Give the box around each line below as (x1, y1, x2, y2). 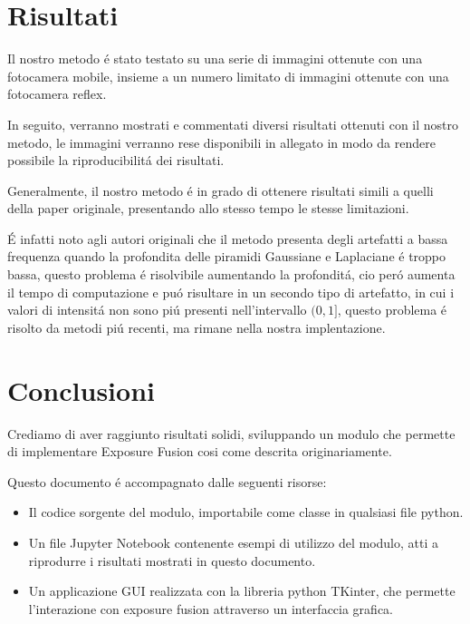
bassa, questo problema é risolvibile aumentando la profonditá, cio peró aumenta (7, 265, 456, 284)
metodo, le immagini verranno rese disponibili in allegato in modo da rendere (7, 132, 436, 151)
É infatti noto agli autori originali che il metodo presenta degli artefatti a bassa (7, 229, 448, 248)
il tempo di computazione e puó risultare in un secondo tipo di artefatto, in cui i (7, 282, 455, 301)
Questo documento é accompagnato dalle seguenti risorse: (7, 472, 327, 491)
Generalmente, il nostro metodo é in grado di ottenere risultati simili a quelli (7, 180, 434, 200)
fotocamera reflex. (7, 84, 107, 103)
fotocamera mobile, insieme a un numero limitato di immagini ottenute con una (7, 66, 449, 85)
